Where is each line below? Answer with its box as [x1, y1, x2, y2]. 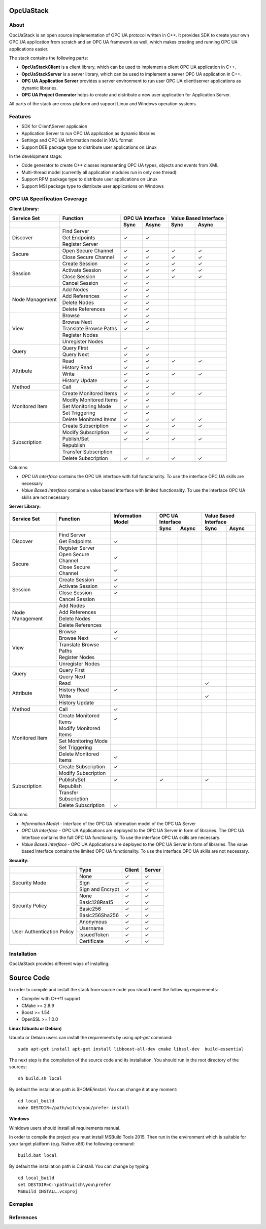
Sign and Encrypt [79, 886, 119, 893]
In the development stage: [9, 153, 63, 159]
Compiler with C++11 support [21, 996, 81, 1002]
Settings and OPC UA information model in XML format [21, 137, 133, 143]
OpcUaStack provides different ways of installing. [9, 961, 110, 966]
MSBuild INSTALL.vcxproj [18, 1189, 78, 1194]
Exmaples [9, 1201, 33, 1208]
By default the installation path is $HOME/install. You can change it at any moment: [9, 1087, 177, 1093]
